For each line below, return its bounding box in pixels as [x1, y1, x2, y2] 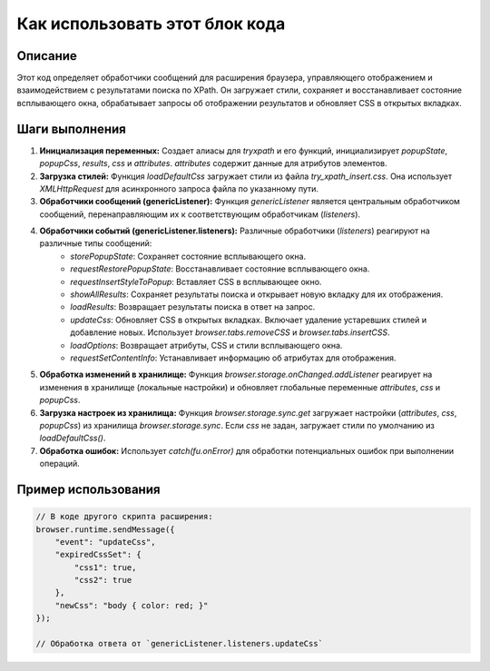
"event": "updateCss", [54, 537, 156, 547]
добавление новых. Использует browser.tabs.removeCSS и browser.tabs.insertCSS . [70, 327, 390, 338]
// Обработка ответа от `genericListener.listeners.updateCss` [35, 638, 324, 649]
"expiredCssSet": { [54, 549, 142, 560]
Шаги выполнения [16, 121, 126, 136]
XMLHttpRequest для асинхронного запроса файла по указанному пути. [39, 183, 319, 194]
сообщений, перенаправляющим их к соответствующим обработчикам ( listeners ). [39, 209, 361, 220]
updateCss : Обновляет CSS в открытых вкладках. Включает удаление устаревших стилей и [70, 314, 426, 325]
